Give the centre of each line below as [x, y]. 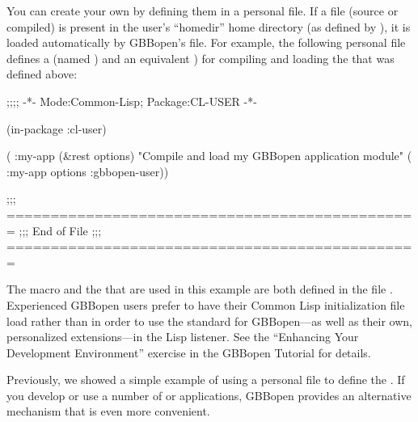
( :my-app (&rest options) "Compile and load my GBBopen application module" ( [209, 156]
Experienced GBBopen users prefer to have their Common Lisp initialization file [206, 304]
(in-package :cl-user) [57, 128]
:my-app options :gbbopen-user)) [88, 171]
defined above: [42, 74]
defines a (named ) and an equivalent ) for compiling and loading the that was [201, 58]
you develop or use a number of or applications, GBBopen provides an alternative [209, 395]
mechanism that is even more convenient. [108, 411]
